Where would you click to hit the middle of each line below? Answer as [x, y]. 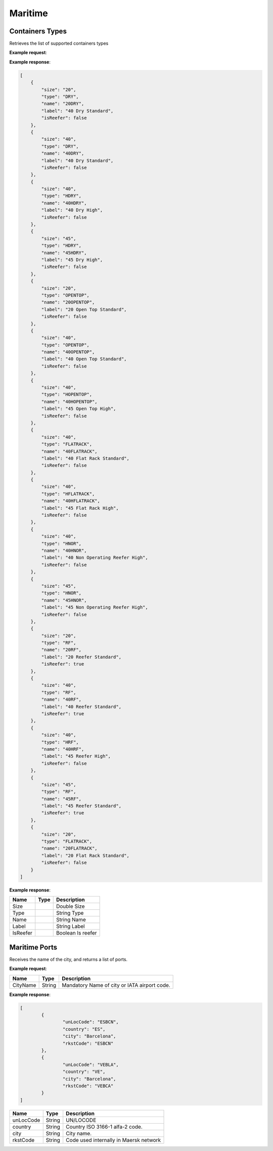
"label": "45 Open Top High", [79, 409]
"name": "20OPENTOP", [68, 302]
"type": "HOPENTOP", [67, 395]
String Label [71, 926]
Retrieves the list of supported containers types [59, 44]
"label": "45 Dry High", [72, 259]
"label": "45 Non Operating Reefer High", [95, 607]
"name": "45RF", [61, 799]
